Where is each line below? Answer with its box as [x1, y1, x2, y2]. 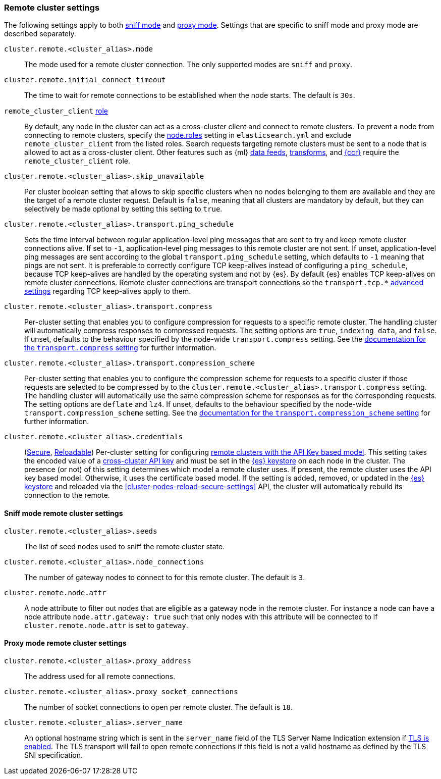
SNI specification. [24, 750, 83, 759]
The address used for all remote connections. [24, 671, 176, 681]
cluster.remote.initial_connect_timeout [4, 76, 166, 84]
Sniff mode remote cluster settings [4, 508, 123, 517]
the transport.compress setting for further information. [24, 343, 216, 352]
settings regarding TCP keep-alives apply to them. [24, 287, 191, 296]
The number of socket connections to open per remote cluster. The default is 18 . [24, 702, 293, 711]
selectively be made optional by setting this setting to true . [24, 204, 223, 214]
